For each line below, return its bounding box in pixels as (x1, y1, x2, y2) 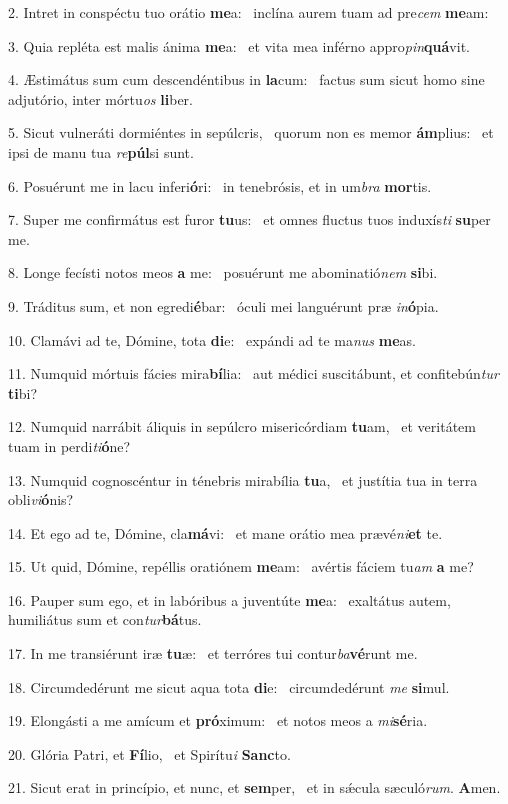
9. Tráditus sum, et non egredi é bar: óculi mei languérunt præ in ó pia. (8, 295, 439, 316)
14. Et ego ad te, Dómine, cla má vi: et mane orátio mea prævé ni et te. (8, 522, 443, 543)
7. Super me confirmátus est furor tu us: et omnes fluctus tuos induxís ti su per (8, 209, 491, 230)
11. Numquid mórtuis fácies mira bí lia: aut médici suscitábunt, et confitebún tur (8, 363, 499, 384)
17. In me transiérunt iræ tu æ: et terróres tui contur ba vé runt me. (8, 643, 418, 664)
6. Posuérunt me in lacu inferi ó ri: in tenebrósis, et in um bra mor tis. (8, 175, 432, 196)
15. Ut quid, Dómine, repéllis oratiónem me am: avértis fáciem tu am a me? (8, 556, 474, 577)
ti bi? (8, 382, 38, 403)
